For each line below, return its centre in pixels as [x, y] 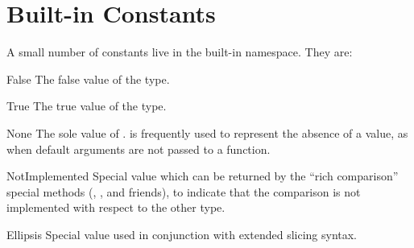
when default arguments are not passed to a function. [139, 149]
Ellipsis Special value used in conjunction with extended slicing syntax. [182, 234]
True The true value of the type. [87, 106]
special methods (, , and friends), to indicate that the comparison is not [184, 191]
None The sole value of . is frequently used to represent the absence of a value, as [207, 132]
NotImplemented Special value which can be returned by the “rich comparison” [203, 176]
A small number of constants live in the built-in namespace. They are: [180, 52]
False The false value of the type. [88, 79]
